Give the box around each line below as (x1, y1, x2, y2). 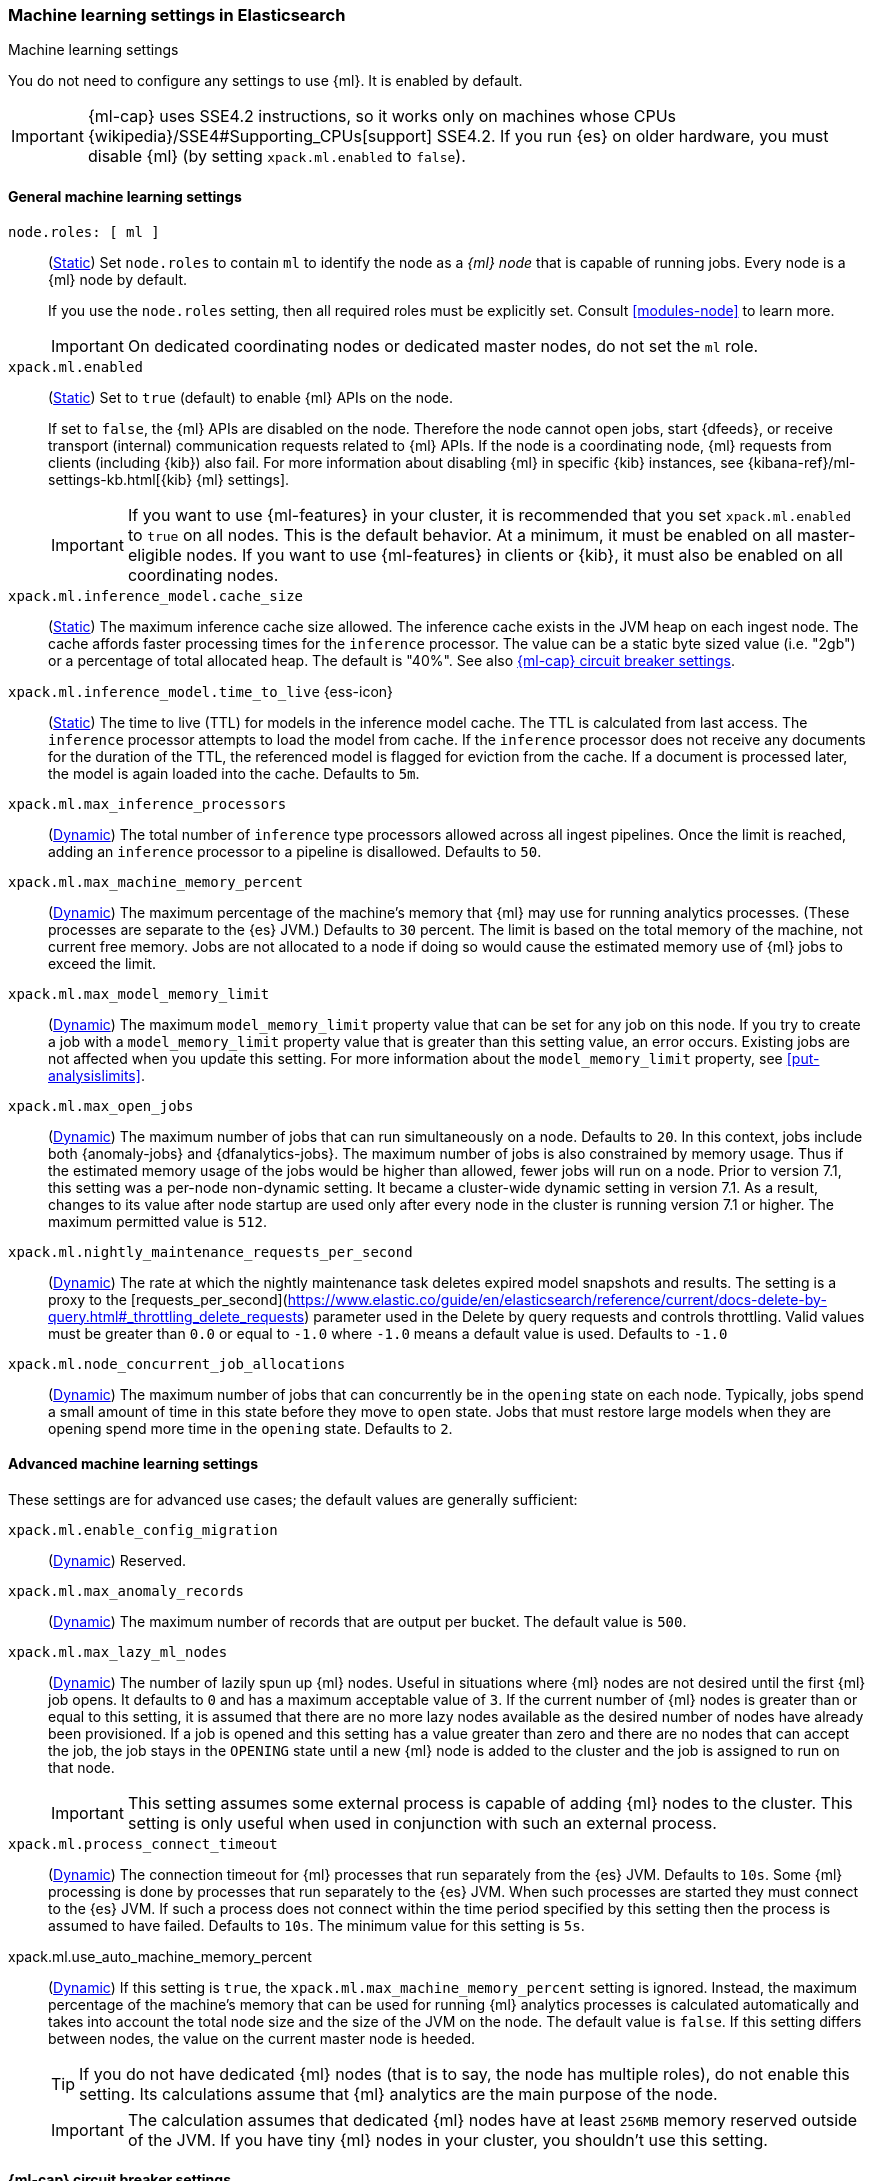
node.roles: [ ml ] (8, 223, 160, 240)
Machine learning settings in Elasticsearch (8, 5, 346, 25)
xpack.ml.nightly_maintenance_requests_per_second (8, 1243, 413, 1260)
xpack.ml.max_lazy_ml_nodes (8, 1643, 228, 1660)
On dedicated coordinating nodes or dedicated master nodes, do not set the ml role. (127, 335, 759, 356)
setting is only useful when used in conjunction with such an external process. (127, 1812, 717, 1833)
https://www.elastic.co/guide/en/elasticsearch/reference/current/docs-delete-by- (287, 1290, 827, 1308)
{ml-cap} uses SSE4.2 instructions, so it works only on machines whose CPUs (87, 106, 677, 127)
